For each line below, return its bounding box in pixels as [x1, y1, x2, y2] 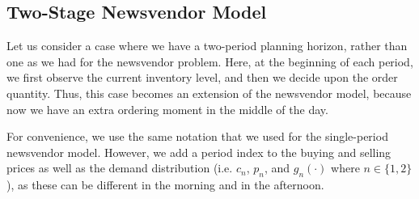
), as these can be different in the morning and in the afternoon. [6, 176, 324, 193]
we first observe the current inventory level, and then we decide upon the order [6, 69, 398, 86]
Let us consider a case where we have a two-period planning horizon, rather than [6, 37, 408, 54]
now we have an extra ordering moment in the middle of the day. [6, 100, 328, 117]
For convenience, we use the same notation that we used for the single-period [6, 128, 388, 145]
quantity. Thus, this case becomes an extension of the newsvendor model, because [6, 84, 412, 101]
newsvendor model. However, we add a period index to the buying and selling [6, 143, 391, 160]
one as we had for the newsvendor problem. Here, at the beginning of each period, [6, 53, 413, 70]
